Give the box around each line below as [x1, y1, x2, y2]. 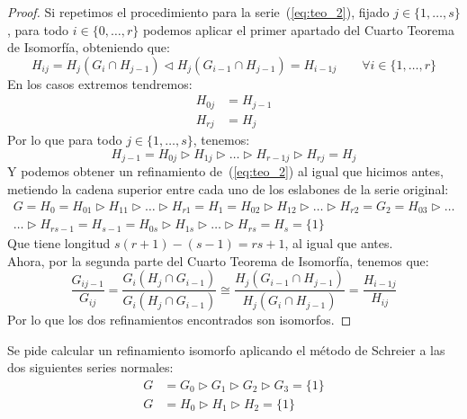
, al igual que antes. [284, 234, 393, 253]
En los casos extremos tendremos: [7, 74, 193, 93]
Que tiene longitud [7, 234, 111, 253]
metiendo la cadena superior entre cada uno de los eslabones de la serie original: [7, 179, 449, 198]
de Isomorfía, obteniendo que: [7, 38, 170, 57]
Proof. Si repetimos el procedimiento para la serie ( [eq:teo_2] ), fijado [7, 3, 390, 21]
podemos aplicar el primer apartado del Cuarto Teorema [142, 20, 454, 39]
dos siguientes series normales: [7, 358, 174, 377]
